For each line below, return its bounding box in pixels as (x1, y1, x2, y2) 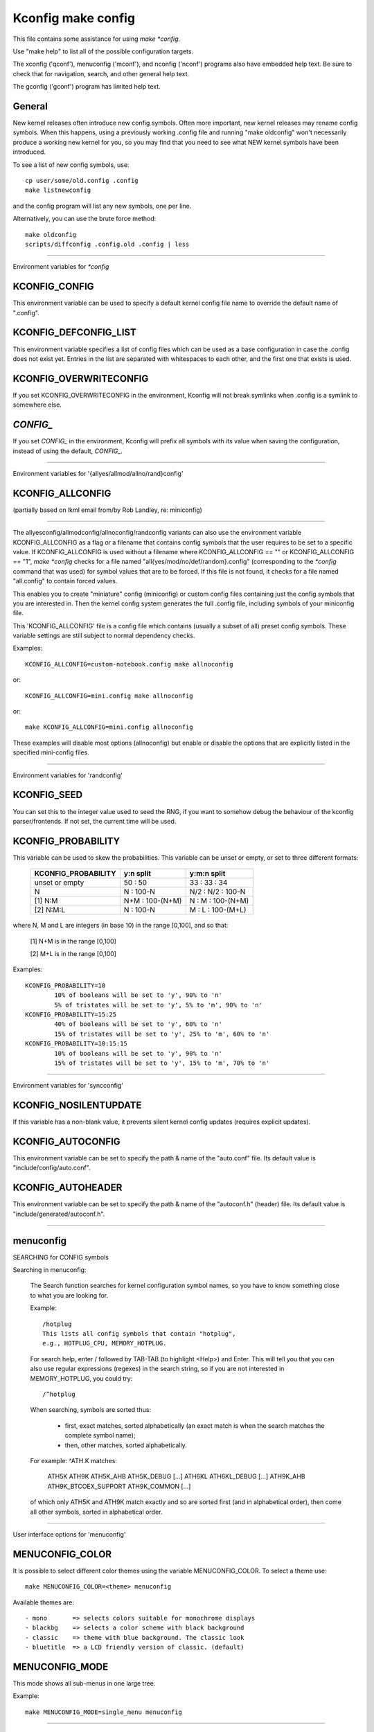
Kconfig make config (12, 10, 135, 26)
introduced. (12, 148, 46, 156)
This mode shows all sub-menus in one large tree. (12, 1679, 156, 1688)
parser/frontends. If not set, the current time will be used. (12, 817, 177, 825)
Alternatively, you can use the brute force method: (12, 215, 157, 223)
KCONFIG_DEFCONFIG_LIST (12, 326, 136, 339)
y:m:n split (189, 869, 226, 878)
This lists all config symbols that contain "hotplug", (42, 1330, 236, 1338)
